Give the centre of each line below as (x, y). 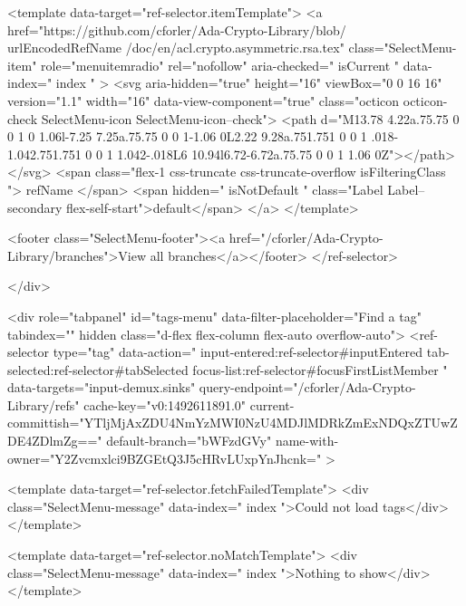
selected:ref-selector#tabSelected (98, 369)
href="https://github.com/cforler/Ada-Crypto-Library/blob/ (177, 29)
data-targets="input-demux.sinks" (102, 387)
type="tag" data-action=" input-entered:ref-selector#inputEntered (238, 352)
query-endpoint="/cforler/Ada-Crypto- (307, 387)
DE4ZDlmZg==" (55, 441)
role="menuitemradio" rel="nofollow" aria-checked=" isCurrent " (220, 65)
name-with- (307, 441)
